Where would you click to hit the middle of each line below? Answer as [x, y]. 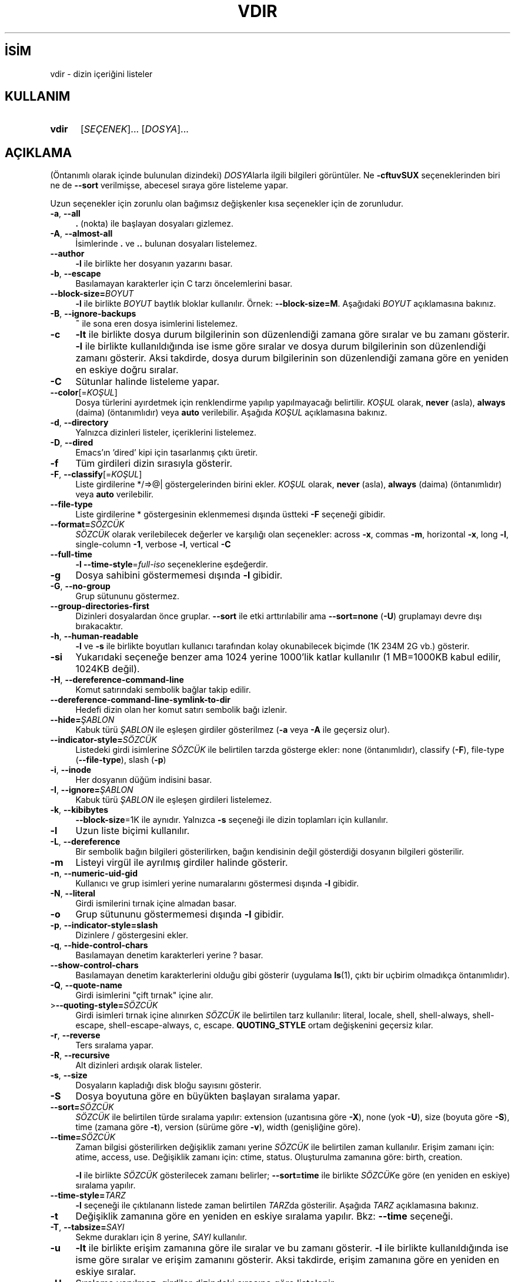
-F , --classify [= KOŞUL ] [96, 474]
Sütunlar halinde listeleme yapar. [148, 382]
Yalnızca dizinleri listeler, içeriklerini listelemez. [166, 433]
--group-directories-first [100, 606]
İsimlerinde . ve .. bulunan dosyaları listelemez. [166, 244]
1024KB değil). [108, 669]
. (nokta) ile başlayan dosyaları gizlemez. [155, 224]
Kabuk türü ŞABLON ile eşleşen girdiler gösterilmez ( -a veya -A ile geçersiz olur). [233, 730]
